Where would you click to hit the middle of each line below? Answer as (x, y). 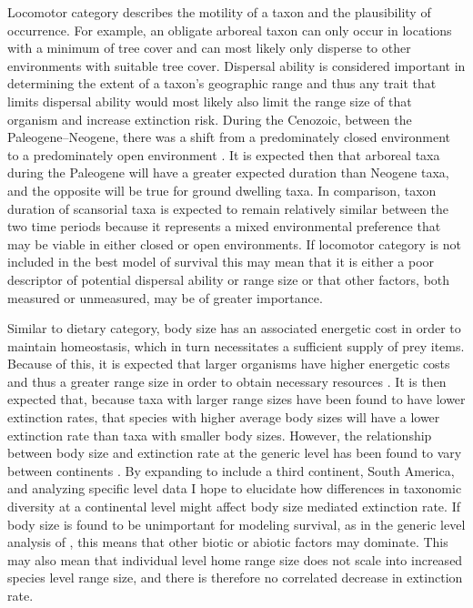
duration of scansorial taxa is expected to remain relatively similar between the (228, 208)
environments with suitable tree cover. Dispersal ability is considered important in (236, 65)
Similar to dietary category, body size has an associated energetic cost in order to (234, 328)
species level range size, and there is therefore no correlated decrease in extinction (235, 578)
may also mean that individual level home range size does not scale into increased (235, 559)
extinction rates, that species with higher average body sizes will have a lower (224, 417)
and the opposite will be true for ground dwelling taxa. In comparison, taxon (222, 190)
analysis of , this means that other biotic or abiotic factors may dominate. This (228, 542)
